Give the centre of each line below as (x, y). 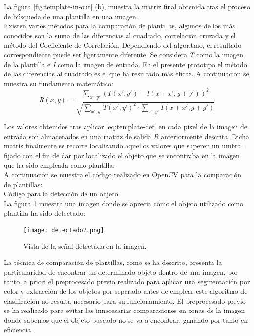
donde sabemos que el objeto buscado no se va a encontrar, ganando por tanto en (126, 320)
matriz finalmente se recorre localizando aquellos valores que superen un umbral (124, 146)
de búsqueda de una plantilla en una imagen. (71, 16)
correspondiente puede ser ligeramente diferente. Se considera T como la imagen (124, 54)
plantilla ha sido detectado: (45, 213)
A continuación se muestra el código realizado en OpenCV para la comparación (123, 175)
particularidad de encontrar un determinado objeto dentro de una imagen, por (121, 272)
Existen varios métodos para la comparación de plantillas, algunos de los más (119, 26)
